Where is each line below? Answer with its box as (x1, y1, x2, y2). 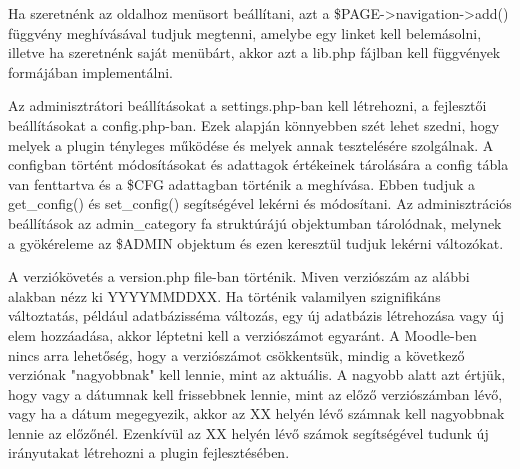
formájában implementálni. (8, 61, 173, 82)
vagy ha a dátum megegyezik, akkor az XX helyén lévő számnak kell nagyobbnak (8, 403, 505, 424)
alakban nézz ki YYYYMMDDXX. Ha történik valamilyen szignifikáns (8, 285, 441, 306)
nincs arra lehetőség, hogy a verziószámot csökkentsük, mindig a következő (8, 344, 465, 365)
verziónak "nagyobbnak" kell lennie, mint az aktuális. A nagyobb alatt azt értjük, (8, 364, 506, 385)
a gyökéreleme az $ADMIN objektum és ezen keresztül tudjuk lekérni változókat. (8, 232, 504, 253)
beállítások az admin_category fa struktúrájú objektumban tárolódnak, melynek (8, 212, 502, 233)
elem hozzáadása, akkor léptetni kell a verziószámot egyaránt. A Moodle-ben (8, 324, 477, 345)
